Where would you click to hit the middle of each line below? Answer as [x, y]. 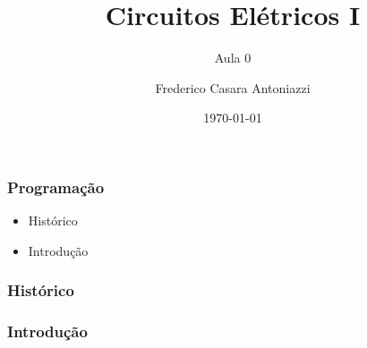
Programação [56, 187]
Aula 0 [233, 58]
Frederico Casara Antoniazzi [233, 87]
